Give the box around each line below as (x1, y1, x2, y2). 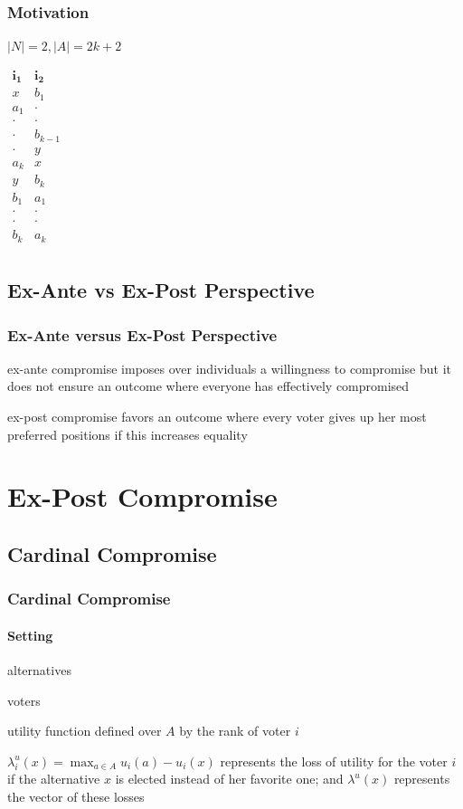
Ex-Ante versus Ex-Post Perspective (7, 323, 278, 346)
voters (7, 690, 41, 709)
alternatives (7, 661, 71, 680)
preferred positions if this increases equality (7, 424, 248, 443)
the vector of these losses (7, 786, 145, 805)
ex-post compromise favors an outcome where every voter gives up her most (7, 407, 427, 426)
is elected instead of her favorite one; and (115, 769, 344, 788)
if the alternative (7, 769, 100, 788)
